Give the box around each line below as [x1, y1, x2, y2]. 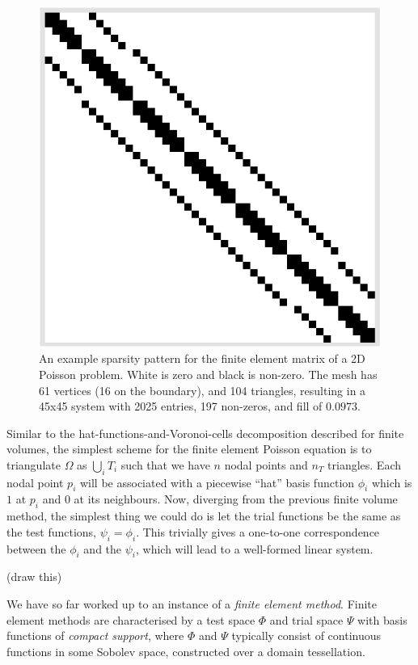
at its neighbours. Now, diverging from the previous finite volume [74, 490, 398, 507]
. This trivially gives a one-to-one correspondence [136, 523, 380, 540]
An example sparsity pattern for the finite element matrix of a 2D [39, 350, 365, 367]
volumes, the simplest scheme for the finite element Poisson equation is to [6, 440, 372, 457]
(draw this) [6, 568, 62, 585]
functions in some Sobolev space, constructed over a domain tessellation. [6, 642, 365, 659]
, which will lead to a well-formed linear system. [135, 540, 374, 557]
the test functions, [6, 523, 96, 540]
